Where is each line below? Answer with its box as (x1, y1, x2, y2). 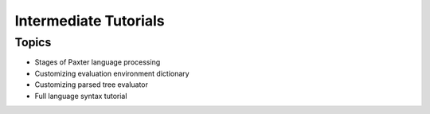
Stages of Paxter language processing (34, 57, 161, 67)
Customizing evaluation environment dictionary (34, 69, 190, 78)
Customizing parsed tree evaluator (34, 80, 149, 89)
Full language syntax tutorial (34, 91, 127, 100)
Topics (14, 35, 52, 49)
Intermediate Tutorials (14, 12, 165, 29)
